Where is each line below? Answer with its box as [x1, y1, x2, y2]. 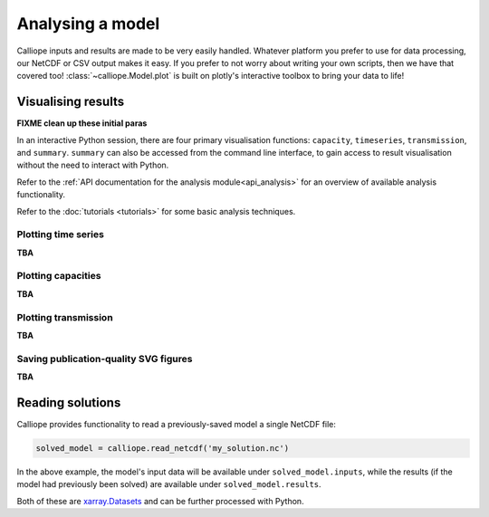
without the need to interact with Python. [16, 159, 169, 171]
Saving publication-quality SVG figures [16, 352, 193, 365]
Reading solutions [16, 395, 121, 410]
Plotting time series [16, 228, 104, 241]
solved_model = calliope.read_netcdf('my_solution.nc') [35, 444, 290, 454]
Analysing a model [16, 14, 160, 34]
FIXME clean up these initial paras [16, 118, 148, 129]
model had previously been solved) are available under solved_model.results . [16, 479, 321, 490]
